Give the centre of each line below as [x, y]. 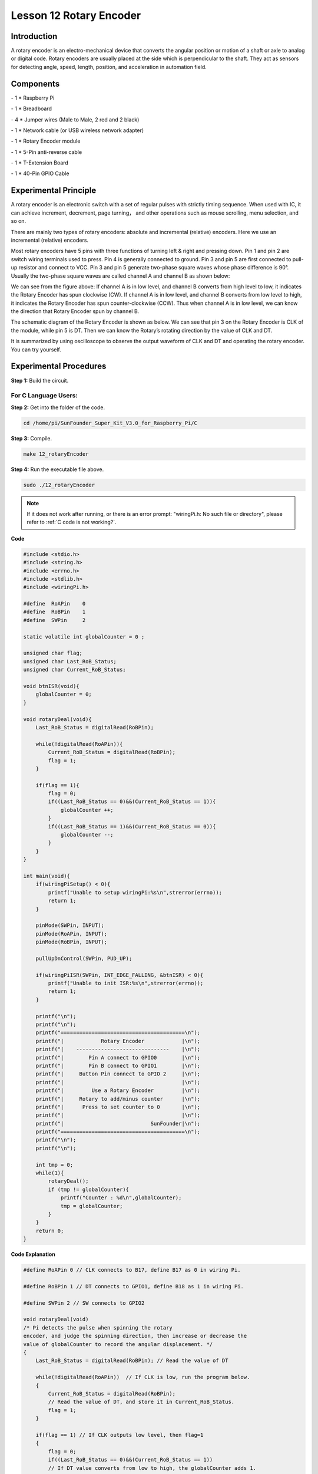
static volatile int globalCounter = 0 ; [84, 636]
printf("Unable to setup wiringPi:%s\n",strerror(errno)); [135, 892]
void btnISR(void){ [51, 686]
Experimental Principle [54, 191]
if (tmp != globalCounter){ [89, 1189]
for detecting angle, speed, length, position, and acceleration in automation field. [109, 67]
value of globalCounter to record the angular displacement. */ [118, 1344]
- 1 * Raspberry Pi [33, 98]
